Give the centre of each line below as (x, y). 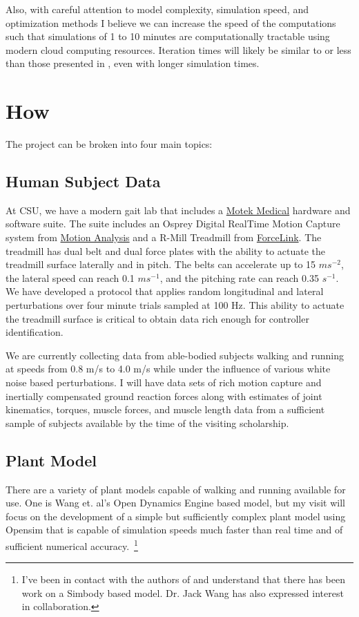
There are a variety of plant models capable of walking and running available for (176, 489)
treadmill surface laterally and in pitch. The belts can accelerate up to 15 (161, 264)
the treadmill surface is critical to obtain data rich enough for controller (157, 318)
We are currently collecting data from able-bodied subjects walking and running (175, 355)
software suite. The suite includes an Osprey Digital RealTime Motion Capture (173, 224)
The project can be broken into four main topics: (109, 144)
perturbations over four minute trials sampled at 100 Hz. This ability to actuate (175, 305)
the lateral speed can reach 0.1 (70, 277)
